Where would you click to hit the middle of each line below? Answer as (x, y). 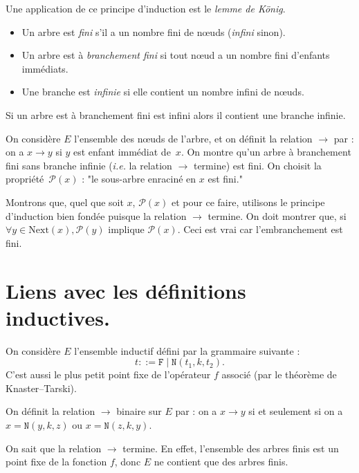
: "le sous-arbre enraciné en (139, 179)
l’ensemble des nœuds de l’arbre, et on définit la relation (193, 138)
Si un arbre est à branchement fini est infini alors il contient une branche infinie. (176, 114)
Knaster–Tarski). (41, 388)
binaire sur (139, 411)
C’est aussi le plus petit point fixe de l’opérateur (108, 374)
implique (126, 229)
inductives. (58, 317)
